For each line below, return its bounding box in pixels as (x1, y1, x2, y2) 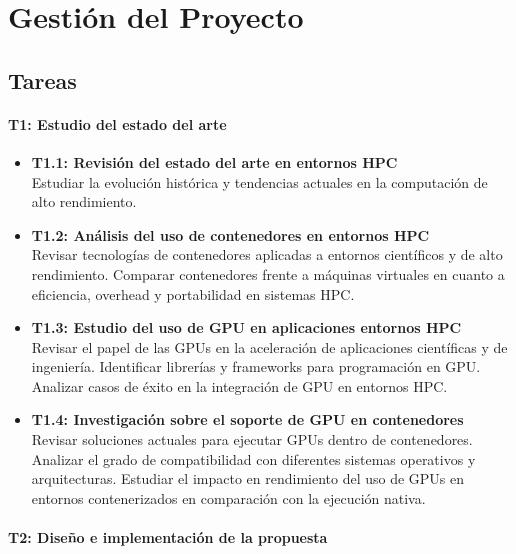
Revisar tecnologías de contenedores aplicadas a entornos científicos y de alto (31, 244, 503, 265)
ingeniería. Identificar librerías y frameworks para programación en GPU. (31, 356, 481, 377)
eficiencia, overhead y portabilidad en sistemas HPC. (31, 283, 355, 304)
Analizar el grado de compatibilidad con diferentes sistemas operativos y (31, 448, 476, 469)
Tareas (8, 64, 77, 95)
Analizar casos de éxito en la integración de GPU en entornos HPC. (31, 375, 448, 396)
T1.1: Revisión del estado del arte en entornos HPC (31, 151, 398, 172)
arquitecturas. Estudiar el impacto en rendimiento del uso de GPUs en (31, 468, 465, 489)
